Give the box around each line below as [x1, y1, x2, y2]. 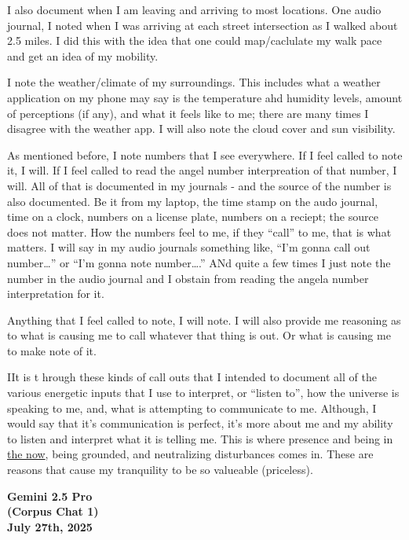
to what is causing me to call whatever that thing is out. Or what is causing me [7, 327, 391, 343]
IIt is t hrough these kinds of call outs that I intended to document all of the [7, 369, 377, 385]
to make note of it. [7, 342, 97, 358]
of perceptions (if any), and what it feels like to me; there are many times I [7, 105, 369, 121]
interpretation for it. [7, 285, 104, 302]
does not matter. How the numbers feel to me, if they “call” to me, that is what [7, 223, 392, 240]
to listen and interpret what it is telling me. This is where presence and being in [7, 430, 393, 446]
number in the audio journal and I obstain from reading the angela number [7, 270, 369, 286]
